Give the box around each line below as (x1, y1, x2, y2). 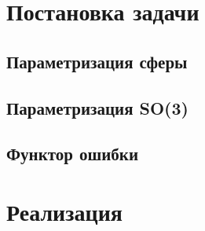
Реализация (6, 195, 123, 227)
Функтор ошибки (6, 141, 139, 166)
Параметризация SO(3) (6, 95, 189, 119)
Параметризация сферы (6, 49, 188, 73)
